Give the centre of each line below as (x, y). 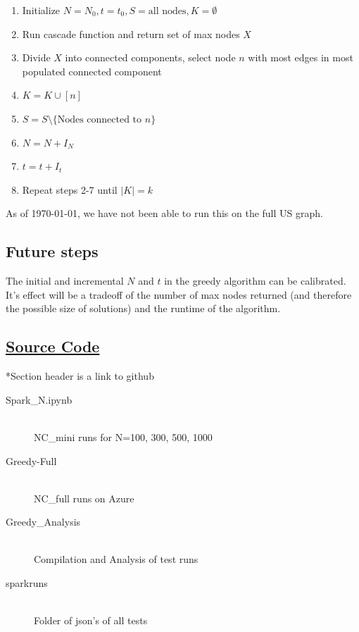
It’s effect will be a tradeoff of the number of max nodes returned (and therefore (179, 294)
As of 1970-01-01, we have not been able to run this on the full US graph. (164, 213)
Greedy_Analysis (43, 522)
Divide (36, 57)
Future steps (52, 251)
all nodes (167, 11)
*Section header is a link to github (80, 376)
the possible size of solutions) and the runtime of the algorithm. (143, 308)
